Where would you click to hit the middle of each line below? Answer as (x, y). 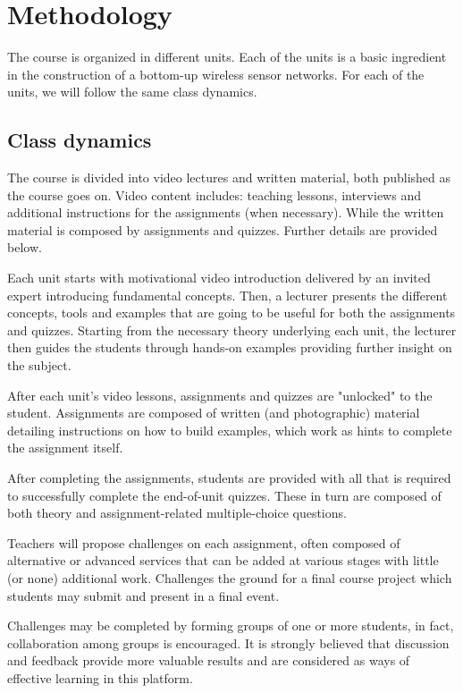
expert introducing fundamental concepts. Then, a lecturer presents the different (227, 295)
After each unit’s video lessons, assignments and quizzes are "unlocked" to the (220, 395)
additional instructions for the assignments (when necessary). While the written (226, 212)
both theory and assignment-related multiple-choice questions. (177, 513)
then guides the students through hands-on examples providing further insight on (230, 347)
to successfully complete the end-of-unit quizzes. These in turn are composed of (224, 495)
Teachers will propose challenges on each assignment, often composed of (204, 542)
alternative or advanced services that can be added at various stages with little (223, 560)
